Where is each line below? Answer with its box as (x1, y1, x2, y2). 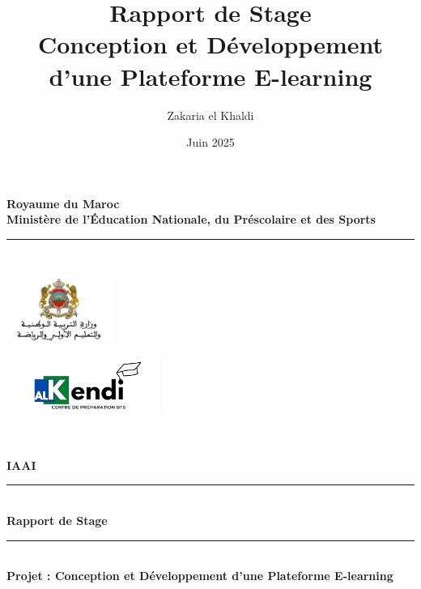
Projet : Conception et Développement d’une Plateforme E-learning (6, 567, 393, 584)
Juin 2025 (186, 134, 235, 151)
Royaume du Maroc (6, 194, 120, 211)
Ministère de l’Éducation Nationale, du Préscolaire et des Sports (6, 211, 376, 228)
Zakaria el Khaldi (167, 106, 254, 123)
